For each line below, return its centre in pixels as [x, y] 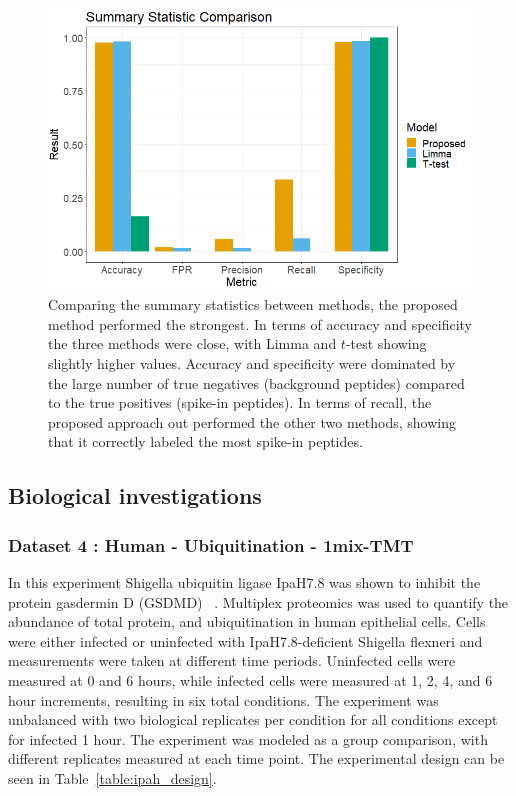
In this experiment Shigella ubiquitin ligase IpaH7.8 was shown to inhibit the [244, 582]
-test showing [386, 343]
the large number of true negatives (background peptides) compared [256, 382]
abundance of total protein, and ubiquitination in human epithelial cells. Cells [247, 621]
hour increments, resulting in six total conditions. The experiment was [223, 699]
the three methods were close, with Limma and [192, 343]
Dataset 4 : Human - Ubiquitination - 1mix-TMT [211, 544]
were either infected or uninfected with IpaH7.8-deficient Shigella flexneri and [245, 640]
